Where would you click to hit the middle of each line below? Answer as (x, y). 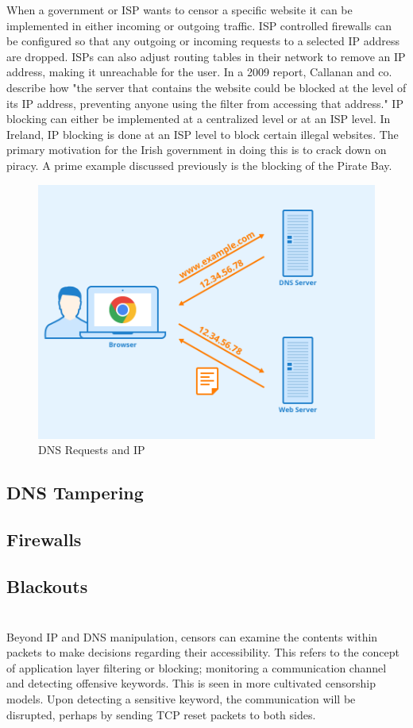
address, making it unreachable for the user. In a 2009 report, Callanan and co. (199, 72)
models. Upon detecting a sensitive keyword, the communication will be (181, 698)
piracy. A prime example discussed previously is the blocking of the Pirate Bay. (199, 165)
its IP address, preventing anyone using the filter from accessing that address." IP (205, 103)
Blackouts (47, 586)
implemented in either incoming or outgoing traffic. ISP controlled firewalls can (199, 25)
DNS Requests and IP (92, 450)
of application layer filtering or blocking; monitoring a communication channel (197, 667)
